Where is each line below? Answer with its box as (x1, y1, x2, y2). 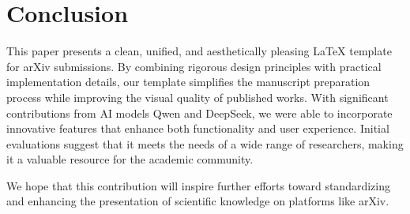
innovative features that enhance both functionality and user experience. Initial (6, 120, 389, 137)
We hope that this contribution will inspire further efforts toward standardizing (6, 177, 390, 193)
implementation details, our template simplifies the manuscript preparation (6, 73, 371, 90)
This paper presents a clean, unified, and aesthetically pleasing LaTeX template (6, 43, 392, 59)
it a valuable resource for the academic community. (6, 151, 254, 167)
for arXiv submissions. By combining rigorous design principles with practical (6, 58, 382, 74)
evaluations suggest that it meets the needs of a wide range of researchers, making (6, 135, 404, 152)
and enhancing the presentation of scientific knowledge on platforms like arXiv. (6, 193, 389, 209)
